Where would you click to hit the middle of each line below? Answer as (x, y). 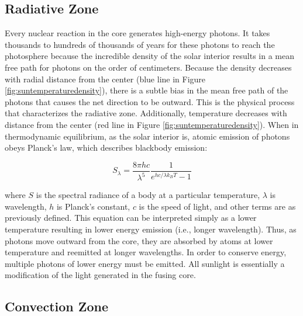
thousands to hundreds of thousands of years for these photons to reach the (140, 44)
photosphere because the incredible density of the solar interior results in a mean (149, 56)
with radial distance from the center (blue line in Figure (105, 79)
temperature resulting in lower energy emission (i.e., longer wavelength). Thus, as (151, 229)
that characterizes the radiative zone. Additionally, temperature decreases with (146, 113)
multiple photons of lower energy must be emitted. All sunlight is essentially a (145, 263)
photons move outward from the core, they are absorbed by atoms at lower (139, 240)
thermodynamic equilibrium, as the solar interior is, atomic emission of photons (147, 136)
